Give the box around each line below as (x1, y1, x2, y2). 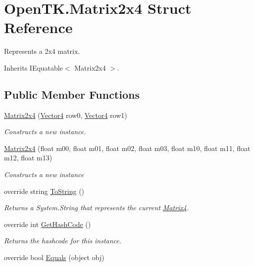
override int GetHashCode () (4, 219, 91, 229)
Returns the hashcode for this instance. (4, 235, 122, 246)
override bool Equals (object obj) (4, 252, 104, 263)
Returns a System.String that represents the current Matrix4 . (4, 202, 189, 213)
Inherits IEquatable (4, 62, 63, 73)
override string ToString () (4, 186, 85, 196)
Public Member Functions (4, 86, 140, 102)
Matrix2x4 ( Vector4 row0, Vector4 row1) (4, 110, 127, 120)
